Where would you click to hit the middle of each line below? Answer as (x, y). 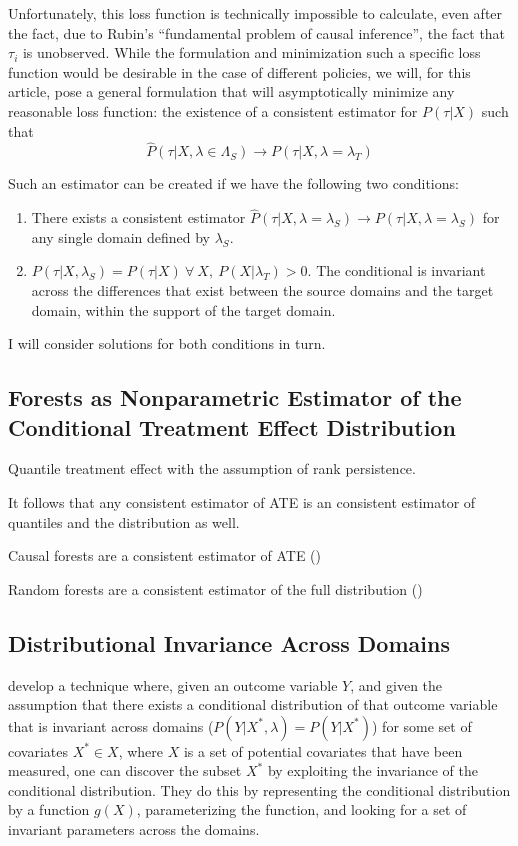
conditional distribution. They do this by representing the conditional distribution (259, 789)
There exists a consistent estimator (138, 217)
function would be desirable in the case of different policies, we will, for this (239, 71)
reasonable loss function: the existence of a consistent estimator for (213, 110)
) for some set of (421, 725)
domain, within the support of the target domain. (183, 309)
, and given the (396, 684)
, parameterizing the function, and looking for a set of (301, 809)
